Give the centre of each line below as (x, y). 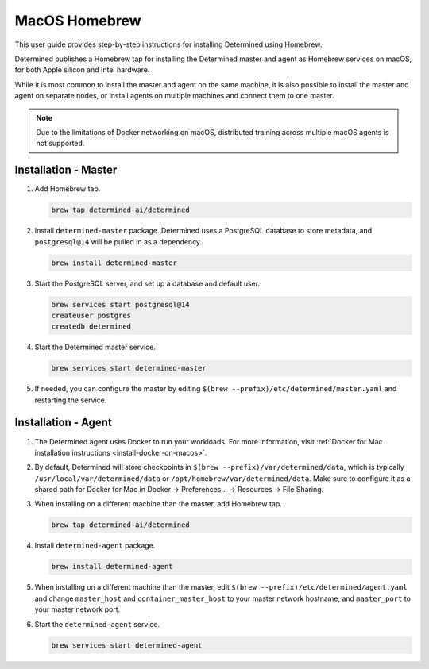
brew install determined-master (114, 263)
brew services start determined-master (129, 368)
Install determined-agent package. (95, 546)
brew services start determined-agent (127, 645)
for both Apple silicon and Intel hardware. (82, 70)
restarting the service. (71, 400)
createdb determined (91, 327)
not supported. (60, 144)
